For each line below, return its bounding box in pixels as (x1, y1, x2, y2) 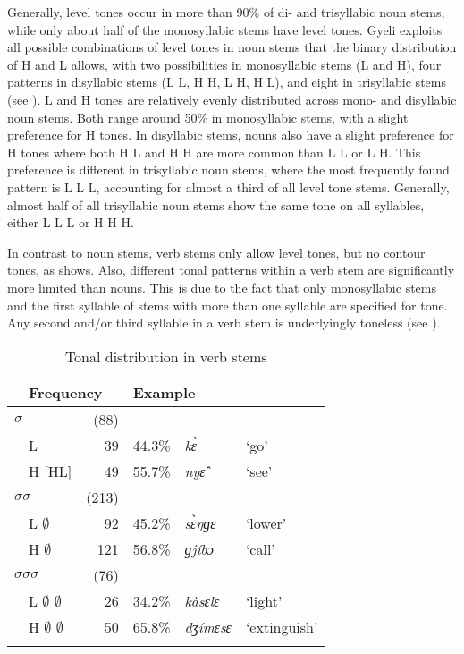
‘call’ (245, 538, 275, 559)
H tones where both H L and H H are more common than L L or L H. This (7, 142, 421, 161)
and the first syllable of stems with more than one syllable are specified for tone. (7, 295, 448, 314)
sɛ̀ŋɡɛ (184, 512, 216, 533)
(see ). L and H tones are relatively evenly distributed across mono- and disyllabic (7, 89, 457, 108)
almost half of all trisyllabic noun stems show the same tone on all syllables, (7, 195, 425, 214)
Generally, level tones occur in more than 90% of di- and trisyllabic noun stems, (7, 3, 445, 21)
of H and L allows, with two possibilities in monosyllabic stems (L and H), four (7, 55, 442, 73)
